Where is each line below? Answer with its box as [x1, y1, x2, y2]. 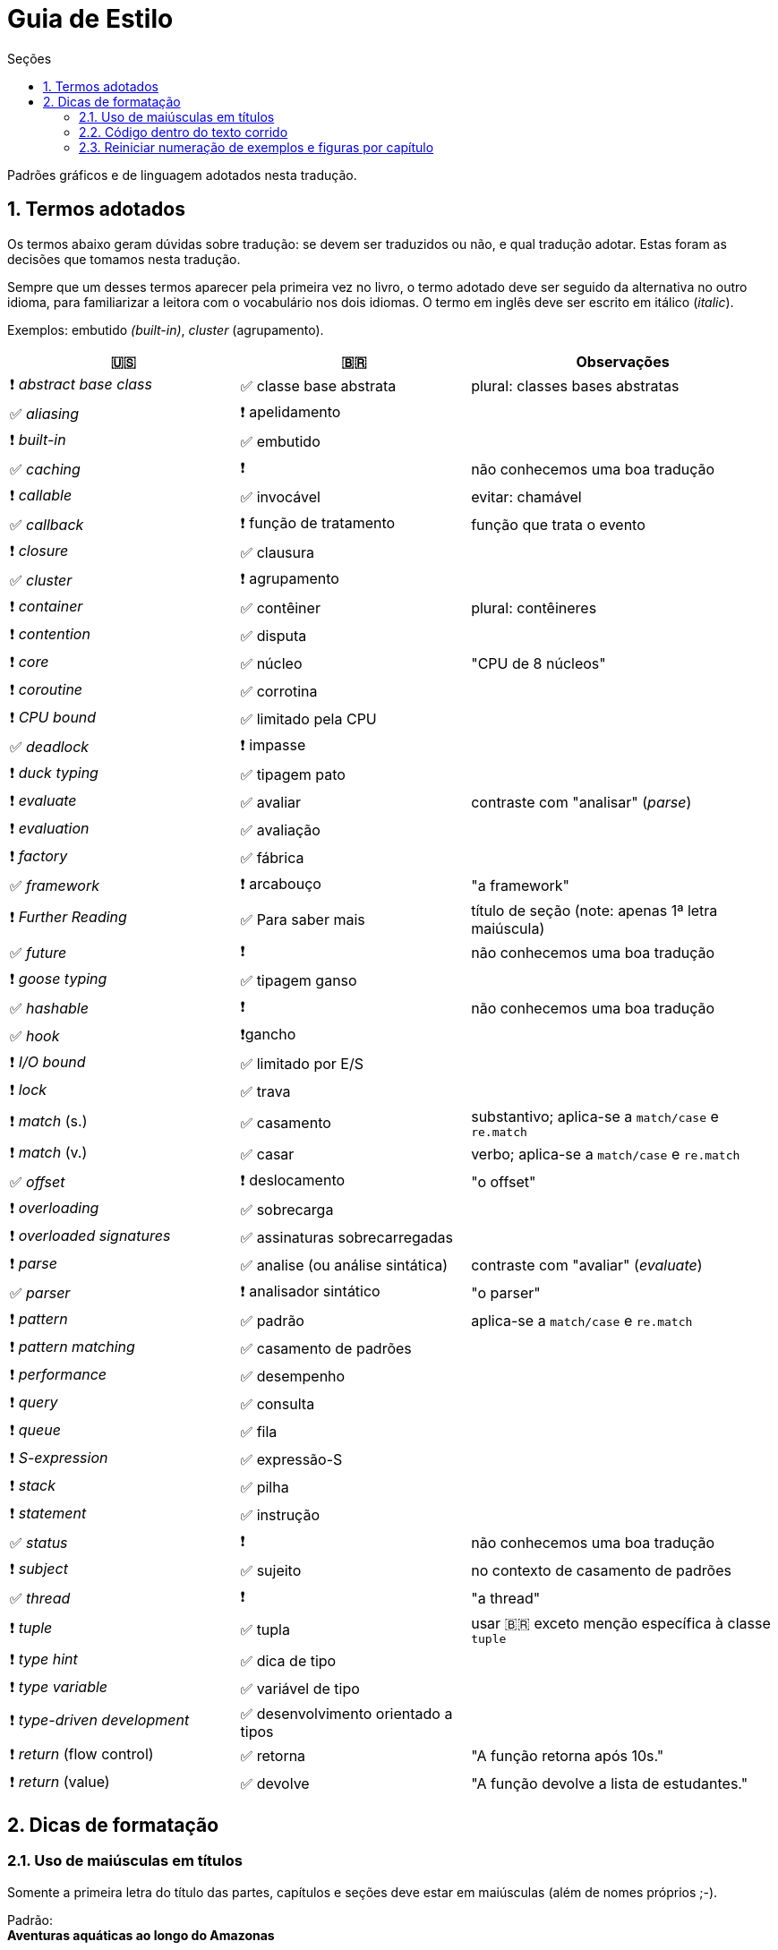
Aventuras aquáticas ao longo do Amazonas [7, 1927, 275, 1943]
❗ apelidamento [240, 402, 341, 421]
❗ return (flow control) [10, 1744, 154, 1763]
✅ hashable [10, 999, 89, 1018]
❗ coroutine [10, 680, 83, 698]
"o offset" [471, 1173, 536, 1192]
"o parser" [471, 1284, 541, 1303]
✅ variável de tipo [240, 1680, 360, 1698]
